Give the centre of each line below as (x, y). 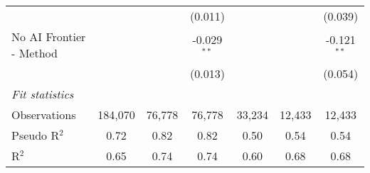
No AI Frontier (49, 37)
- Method (35, 53)
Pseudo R (36, 135)
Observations (44, 115)
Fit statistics (43, 94)
